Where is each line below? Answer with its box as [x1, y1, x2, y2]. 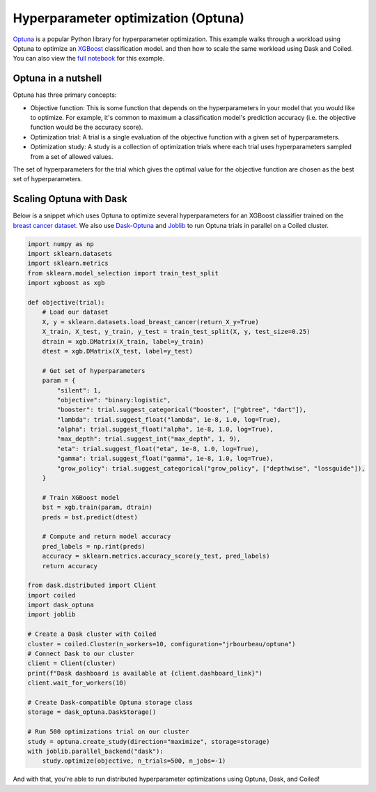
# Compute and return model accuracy [42, 533, 171, 540]
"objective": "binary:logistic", [56, 396, 171, 404]
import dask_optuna [27, 601, 94, 609]
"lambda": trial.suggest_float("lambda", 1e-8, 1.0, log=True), [56, 416, 281, 423]
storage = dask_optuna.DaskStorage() [27, 708, 157, 716]
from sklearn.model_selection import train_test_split [27, 269, 219, 277]
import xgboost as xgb [27, 279, 105, 287]
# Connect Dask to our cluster [27, 650, 135, 658]
